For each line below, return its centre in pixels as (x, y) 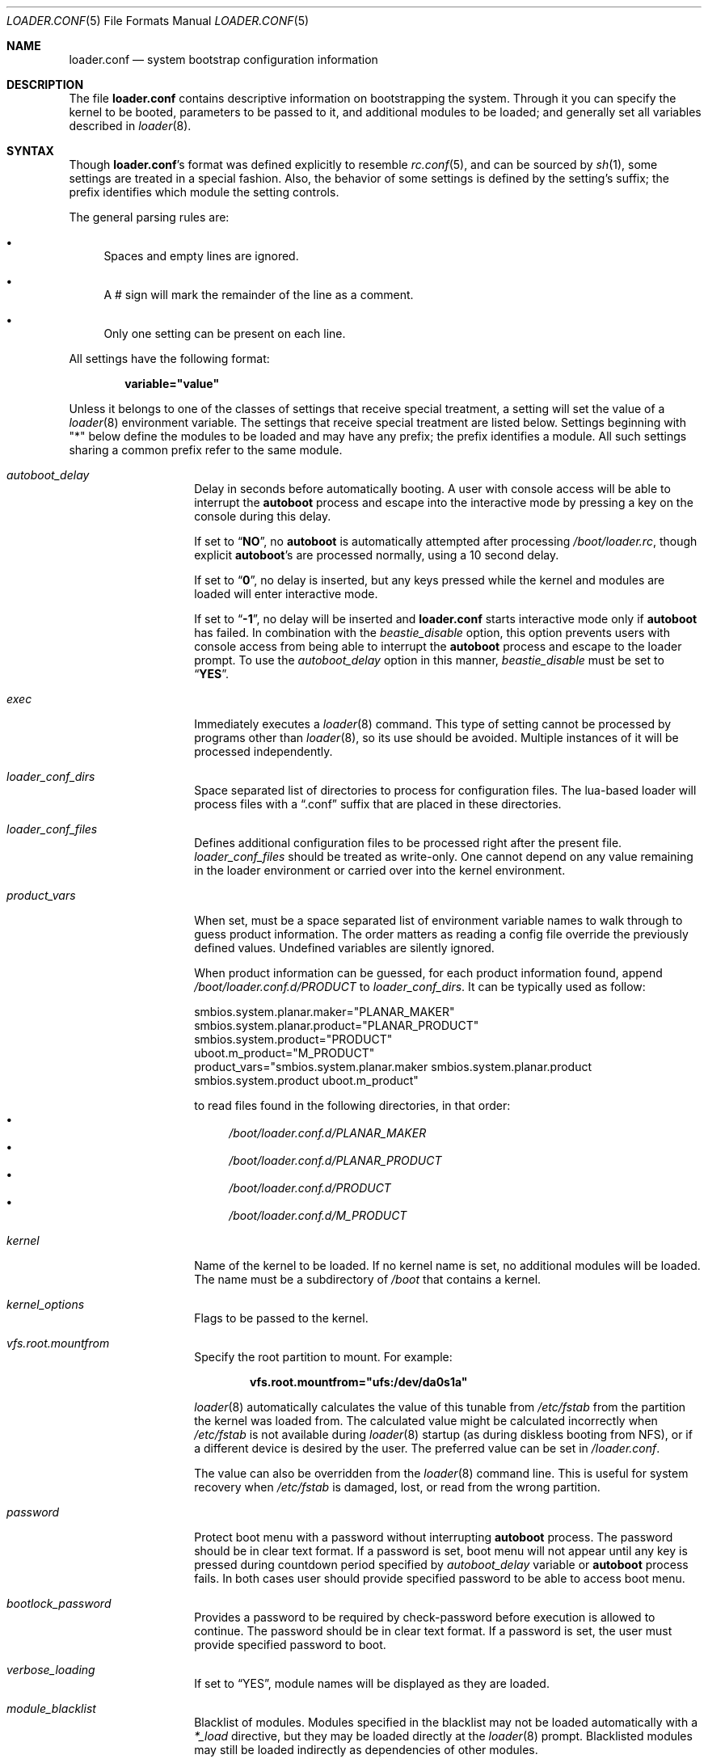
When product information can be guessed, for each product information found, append (428, 973)
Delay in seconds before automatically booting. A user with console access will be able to (432, 489)
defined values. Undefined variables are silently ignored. (344, 948)
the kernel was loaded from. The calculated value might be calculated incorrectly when (426, 1421)
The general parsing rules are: (149, 217)
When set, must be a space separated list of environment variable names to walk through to (438, 920)
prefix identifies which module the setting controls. (204, 192)
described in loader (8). (130, 126)
